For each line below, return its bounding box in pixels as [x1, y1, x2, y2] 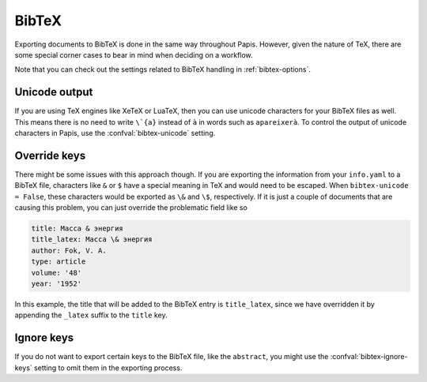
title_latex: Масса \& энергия [31, 235, 153, 244]
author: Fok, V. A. [31, 245, 107, 255]
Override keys [14, 148, 86, 162]
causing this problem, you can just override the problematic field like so [14, 203, 248, 212]
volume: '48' [31, 268, 82, 277]
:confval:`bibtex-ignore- [330, 352, 408, 361]
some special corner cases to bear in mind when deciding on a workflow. [14, 50, 253, 59]
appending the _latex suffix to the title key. [14, 310, 168, 320]
